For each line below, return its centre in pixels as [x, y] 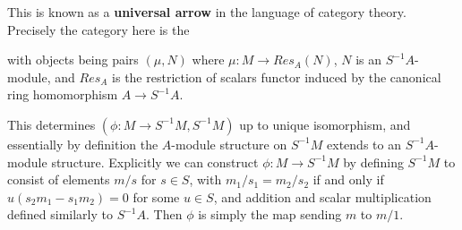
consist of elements [59, 179]
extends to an [364, 144]
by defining [373, 162]
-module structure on [229, 144]
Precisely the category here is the [98, 29]
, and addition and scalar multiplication [322, 196]
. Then [164, 214]
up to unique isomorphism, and [325, 124]
